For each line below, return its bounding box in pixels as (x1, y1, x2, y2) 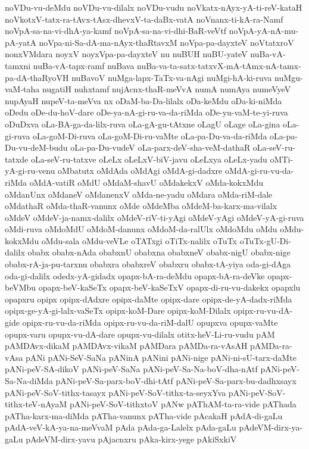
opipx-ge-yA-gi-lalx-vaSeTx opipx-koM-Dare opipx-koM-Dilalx (5, 304, 231, 317)
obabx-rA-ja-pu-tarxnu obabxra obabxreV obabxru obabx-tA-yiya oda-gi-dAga (5, 258, 291, 270)
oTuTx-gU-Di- (239, 234, 291, 247)
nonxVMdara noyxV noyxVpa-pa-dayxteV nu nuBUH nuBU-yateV (5, 48, 248, 60)
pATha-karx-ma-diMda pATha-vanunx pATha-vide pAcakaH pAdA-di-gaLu (5, 409, 283, 422)
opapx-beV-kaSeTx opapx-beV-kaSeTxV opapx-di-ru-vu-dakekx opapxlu (38, 281, 301, 294)
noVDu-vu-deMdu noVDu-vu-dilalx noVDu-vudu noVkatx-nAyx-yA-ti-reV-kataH (5, 1, 302, 13)
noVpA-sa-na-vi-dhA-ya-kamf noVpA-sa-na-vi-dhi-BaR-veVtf (5, 24, 226, 37)
